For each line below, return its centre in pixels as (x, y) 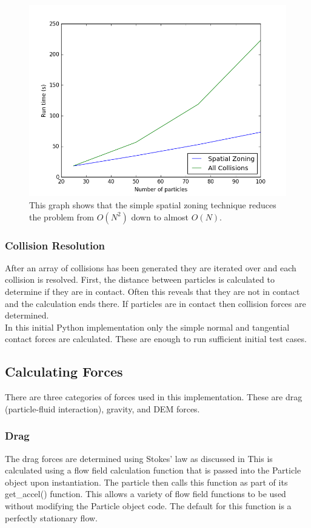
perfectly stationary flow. (52, 517)
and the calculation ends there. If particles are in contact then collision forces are (155, 303)
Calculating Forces (64, 371)
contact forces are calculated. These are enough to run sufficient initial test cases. (156, 339)
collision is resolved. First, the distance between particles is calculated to (140, 279)
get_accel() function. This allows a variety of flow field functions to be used (145, 494)
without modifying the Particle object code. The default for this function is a (148, 505)
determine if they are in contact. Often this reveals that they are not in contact (152, 291)
